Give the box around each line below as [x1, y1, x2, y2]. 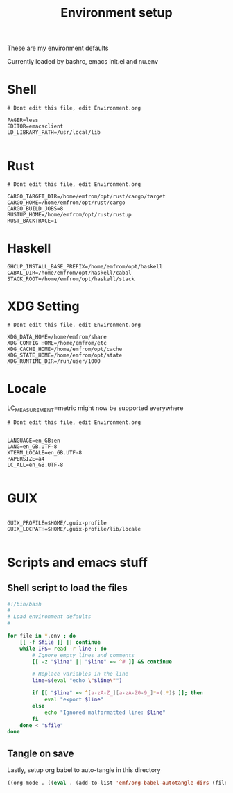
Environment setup [60, 5, 173, 21]
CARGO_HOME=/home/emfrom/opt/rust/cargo [7, 199, 126, 206]
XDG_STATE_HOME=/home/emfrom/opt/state [7, 352, 123, 359]
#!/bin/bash [7, 600, 42, 608]
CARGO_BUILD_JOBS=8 [7, 205, 64, 212]
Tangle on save [7, 747, 74, 759]
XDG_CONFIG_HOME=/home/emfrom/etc [7, 339, 107, 346]
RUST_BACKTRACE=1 [7, 217, 58, 225]
